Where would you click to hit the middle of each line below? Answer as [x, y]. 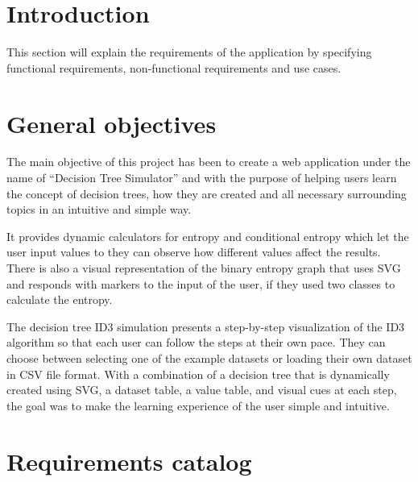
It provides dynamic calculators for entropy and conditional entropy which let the [208, 236]
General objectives [112, 123]
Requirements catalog [129, 461]
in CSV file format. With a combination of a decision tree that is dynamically [198, 374]
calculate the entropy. [60, 299]
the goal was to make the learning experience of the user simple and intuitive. [198, 405]
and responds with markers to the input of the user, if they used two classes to [201, 283]
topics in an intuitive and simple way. [99, 209]
